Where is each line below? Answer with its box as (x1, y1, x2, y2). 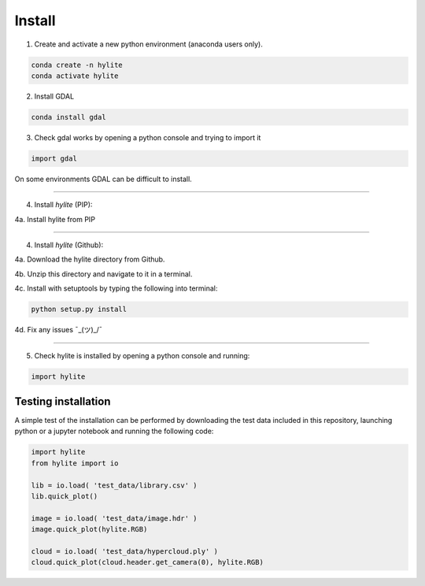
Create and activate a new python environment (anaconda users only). (34, 39, 263, 49)
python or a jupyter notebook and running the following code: (14, 426, 214, 436)
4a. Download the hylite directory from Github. (14, 254, 165, 264)
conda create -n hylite (31, 60, 124, 69)
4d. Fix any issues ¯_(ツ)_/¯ (14, 325, 102, 335)
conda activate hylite (31, 71, 119, 80)
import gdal (31, 154, 78, 163)
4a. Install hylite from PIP (14, 214, 96, 224)
